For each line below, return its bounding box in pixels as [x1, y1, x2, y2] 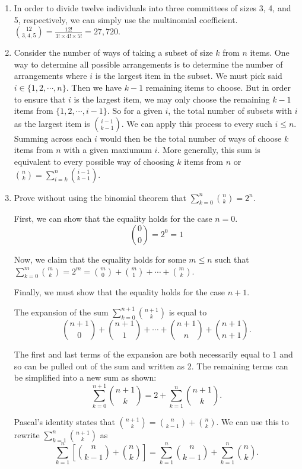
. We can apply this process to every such [121, 117, 272, 129]
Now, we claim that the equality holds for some [14, 253, 186, 265]
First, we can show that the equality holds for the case [14, 212, 212, 225]
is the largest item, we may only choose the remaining [74, 92, 270, 105]
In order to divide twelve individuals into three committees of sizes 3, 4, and [14, 2, 291, 14]
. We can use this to [216, 415, 289, 427]
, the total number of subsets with [168, 104, 293, 117]
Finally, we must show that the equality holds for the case [14, 286, 225, 298]
